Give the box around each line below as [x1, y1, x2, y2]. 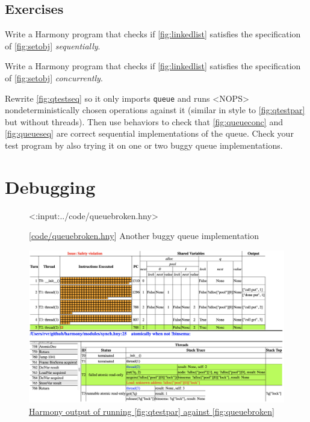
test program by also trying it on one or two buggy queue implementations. [5, 139, 283, 152]
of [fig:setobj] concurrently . [5, 71, 103, 84]
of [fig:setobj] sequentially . [5, 39, 101, 52]
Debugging [5, 174, 96, 199]
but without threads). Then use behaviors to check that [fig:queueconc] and [5, 115, 283, 128]
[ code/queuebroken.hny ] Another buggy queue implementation [29, 229, 259, 242]
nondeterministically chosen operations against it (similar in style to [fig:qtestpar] [5, 104, 305, 116]
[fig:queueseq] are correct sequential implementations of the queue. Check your [5, 127, 294, 140]
